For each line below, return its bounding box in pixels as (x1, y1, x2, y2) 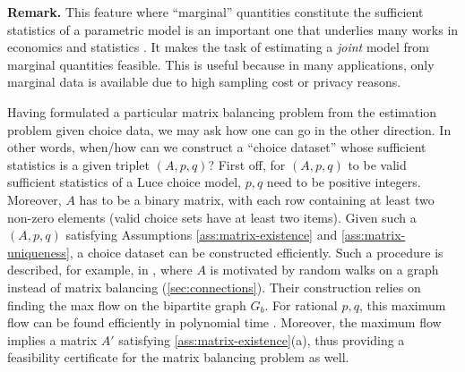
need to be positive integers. (266, 173, 421, 191)
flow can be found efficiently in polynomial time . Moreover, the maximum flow (7, 313, 442, 332)
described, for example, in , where (7, 260, 193, 279)
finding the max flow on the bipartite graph (7, 295, 246, 314)
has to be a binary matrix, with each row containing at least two (79, 190, 435, 208)
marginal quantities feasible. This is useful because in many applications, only (7, 55, 435, 73)
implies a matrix (7, 330, 98, 349)
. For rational (264, 295, 338, 314)
